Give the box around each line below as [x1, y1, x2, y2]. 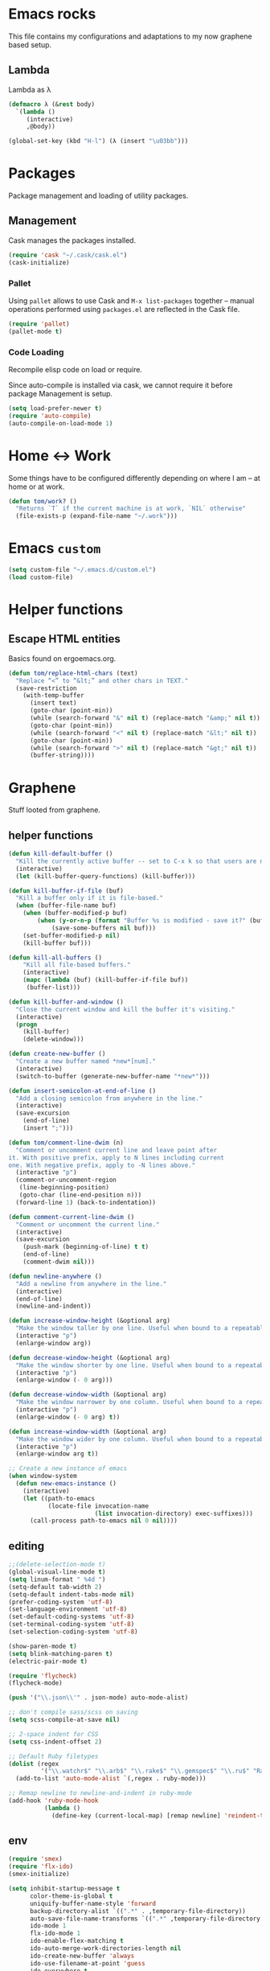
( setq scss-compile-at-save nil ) [8, 1716, 121, 1724]
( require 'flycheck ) [8, 1672, 78, 1680]
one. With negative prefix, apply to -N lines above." [8, 1161, 196, 1169]
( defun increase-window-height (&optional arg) [8, 1316, 171, 1325]
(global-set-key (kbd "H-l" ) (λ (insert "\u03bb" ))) [8, 138, 189, 146]
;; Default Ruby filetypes [8, 1752, 99, 1760]
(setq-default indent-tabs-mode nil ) [8, 1590, 135, 1599]
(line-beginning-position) [18, 1184, 110, 1192]
